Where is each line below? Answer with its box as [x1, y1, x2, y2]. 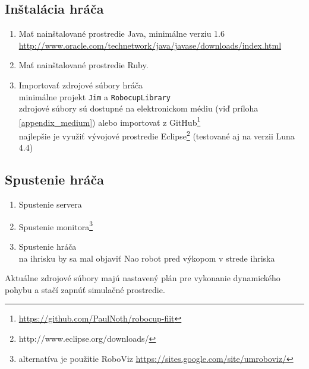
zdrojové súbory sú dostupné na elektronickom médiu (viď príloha [18, 102, 258, 114]
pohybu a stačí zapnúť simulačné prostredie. [5, 283, 165, 295]
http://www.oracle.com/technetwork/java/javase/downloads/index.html [18, 39, 282, 51]
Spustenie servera [18, 198, 82, 211]
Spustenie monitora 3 [18, 218, 93, 233]
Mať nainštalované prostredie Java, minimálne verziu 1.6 [18, 27, 225, 40]
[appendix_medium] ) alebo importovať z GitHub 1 [18, 114, 201, 128]
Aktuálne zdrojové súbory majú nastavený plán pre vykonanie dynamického [5, 272, 280, 284]
